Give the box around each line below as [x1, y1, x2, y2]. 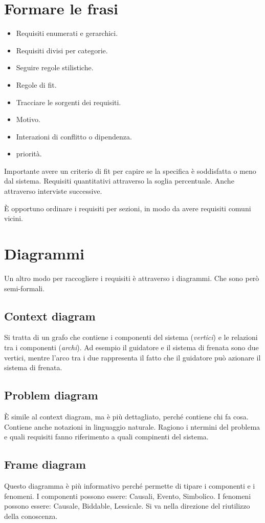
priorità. [16, 148, 42, 159]
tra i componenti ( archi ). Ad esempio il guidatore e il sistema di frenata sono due [4, 341, 259, 352]
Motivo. [16, 114, 40, 125]
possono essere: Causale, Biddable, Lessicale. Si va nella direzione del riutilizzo [4, 500, 250, 511]
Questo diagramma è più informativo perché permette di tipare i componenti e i [4, 480, 255, 491]
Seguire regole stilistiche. [16, 62, 94, 73]
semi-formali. [4, 283, 45, 293]
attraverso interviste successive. [4, 186, 102, 196]
